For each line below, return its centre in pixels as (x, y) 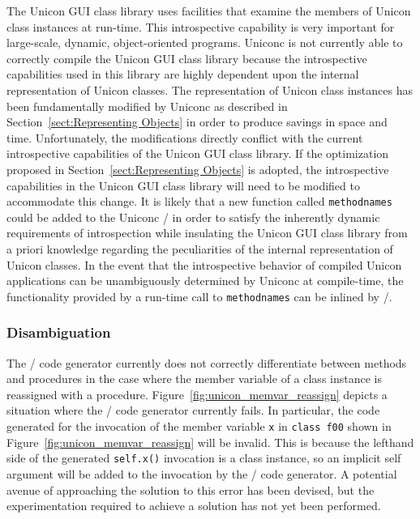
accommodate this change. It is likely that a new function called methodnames (199, 201)
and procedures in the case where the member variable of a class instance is (194, 379)
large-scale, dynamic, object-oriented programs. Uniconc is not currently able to (205, 43)
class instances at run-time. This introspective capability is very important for (201, 26)
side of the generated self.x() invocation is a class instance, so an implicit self (204, 458)
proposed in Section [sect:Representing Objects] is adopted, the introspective (198, 169)
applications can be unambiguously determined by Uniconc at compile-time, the (205, 281)
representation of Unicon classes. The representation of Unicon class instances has (210, 89)
